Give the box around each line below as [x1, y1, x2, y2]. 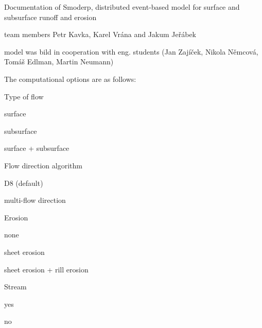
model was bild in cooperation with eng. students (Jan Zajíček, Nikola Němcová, [4, 46, 258, 57]
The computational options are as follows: [4, 73, 136, 84]
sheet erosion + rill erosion [4, 264, 89, 274]
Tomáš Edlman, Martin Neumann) [4, 56, 114, 67]
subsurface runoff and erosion [4, 11, 97, 22]
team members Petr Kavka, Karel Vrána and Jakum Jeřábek [4, 29, 197, 40]
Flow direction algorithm [4, 160, 82, 170]
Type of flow [4, 91, 44, 101]
